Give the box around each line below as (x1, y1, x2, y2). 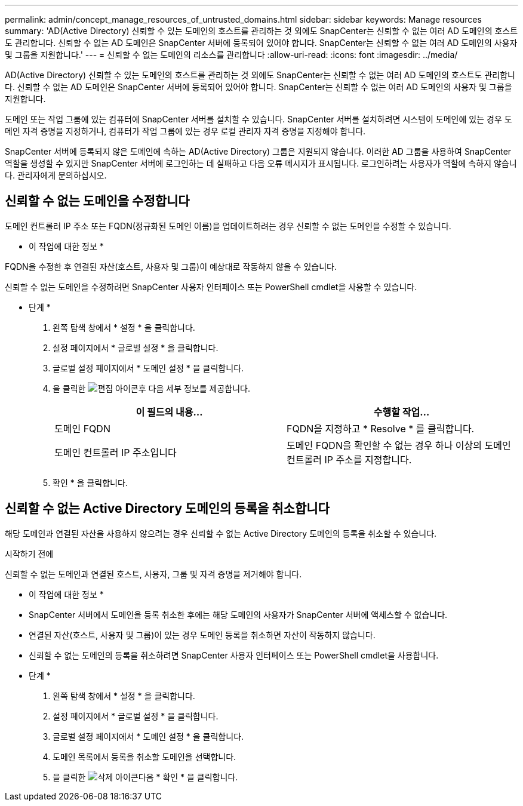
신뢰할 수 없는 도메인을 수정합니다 (5, 193, 190, 209)
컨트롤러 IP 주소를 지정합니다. (287, 453, 412, 466)
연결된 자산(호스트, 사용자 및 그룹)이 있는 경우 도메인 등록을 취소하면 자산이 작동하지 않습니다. (29, 629, 376, 640)
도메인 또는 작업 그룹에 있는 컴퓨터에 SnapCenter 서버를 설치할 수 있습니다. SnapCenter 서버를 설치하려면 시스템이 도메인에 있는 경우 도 (5, 114, 512, 124)
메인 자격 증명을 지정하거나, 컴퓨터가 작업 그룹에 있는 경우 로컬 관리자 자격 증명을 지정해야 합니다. (5, 126, 366, 136)
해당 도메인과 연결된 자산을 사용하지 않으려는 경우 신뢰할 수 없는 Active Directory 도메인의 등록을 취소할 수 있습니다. (5, 528, 437, 539)
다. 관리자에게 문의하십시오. (5, 170, 107, 180)
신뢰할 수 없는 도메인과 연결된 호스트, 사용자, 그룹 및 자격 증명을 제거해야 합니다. (5, 568, 302, 579)
